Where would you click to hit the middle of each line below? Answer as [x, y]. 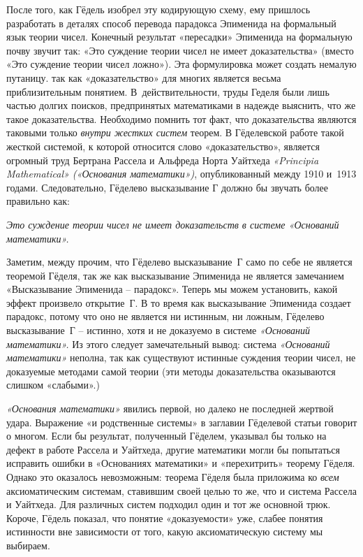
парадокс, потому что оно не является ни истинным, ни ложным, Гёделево [165, 316]
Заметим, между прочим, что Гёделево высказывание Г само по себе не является [179, 262]
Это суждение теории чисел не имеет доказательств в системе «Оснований [173, 224]
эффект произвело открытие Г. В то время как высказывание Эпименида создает [179, 302]
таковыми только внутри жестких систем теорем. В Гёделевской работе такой [175, 132]
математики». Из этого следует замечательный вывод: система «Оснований [168, 343]
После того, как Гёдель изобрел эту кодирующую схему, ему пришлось [158, 9]
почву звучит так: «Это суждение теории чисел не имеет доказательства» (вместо [180, 50]
